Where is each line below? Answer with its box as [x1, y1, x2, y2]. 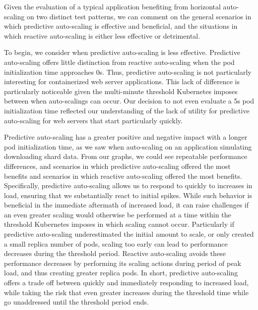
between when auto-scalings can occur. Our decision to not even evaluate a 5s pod [4, 96, 254, 106]
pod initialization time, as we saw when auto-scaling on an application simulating [4, 141, 252, 152]
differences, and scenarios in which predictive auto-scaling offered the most [4, 160, 231, 171]
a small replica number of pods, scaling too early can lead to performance [4, 238, 228, 249]
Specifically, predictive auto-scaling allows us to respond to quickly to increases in [4, 180, 253, 191]
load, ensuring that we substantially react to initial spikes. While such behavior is [4, 190, 253, 200]
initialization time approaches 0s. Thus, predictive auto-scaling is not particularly [4, 66, 252, 77]
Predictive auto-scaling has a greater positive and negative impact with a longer [4, 132, 248, 142]
